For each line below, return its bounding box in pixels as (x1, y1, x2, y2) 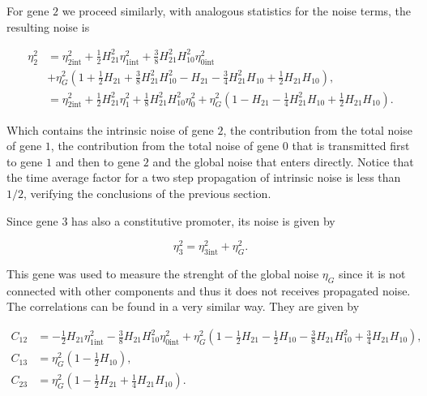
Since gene (6, 212, 58, 229)
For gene (6, 2, 49, 19)
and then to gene (55, 153, 140, 170)
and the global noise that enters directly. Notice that (152, 153, 414, 170)
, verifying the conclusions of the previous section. (23, 184, 271, 201)
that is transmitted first (292, 137, 410, 154)
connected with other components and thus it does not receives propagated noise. (6, 282, 411, 299)
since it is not (338, 265, 406, 282)
